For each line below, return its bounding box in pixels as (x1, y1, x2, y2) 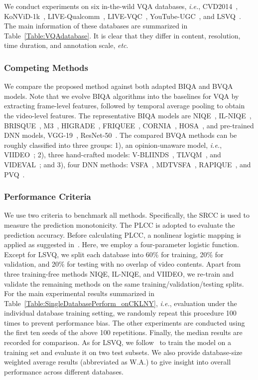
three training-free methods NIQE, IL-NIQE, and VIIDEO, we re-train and (4, 268, 234, 279)
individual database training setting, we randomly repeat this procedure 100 (4, 308, 237, 318)
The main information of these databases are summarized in (4, 20, 188, 31)
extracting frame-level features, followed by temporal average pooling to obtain (4, 100, 245, 111)
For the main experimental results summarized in (4, 288, 154, 299)
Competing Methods (4, 61, 88, 73)
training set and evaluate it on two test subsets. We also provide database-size (4, 347, 243, 357)
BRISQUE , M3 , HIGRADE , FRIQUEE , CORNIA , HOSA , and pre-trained (4, 120, 254, 130)
